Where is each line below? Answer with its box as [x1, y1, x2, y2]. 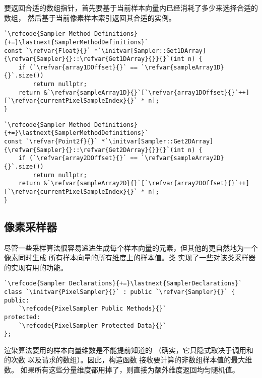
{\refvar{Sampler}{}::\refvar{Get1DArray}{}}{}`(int [4, 55, 184, 63]
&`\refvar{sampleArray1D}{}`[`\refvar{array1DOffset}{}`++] [43, 89, 249, 96]
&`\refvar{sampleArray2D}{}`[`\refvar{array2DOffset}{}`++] [43, 180, 249, 187]
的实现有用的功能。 [4, 262, 68, 272]
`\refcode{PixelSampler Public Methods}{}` [18, 305, 167, 313]
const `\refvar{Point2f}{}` [4, 138, 98, 145]
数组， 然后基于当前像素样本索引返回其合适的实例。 [4, 12, 176, 23]
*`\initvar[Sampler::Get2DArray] [101, 138, 214, 145]
